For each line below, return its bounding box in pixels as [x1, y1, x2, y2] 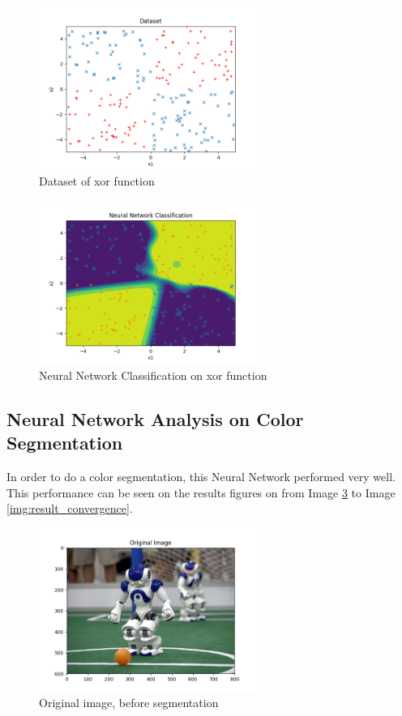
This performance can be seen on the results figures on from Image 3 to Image [6, 484, 396, 501]
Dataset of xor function [39, 173, 155, 190]
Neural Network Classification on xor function [39, 366, 267, 383]
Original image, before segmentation [39, 694, 219, 711]
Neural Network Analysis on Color [6, 406, 304, 431]
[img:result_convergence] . [6, 500, 133, 517]
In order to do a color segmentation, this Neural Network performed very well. [6, 468, 396, 485]
